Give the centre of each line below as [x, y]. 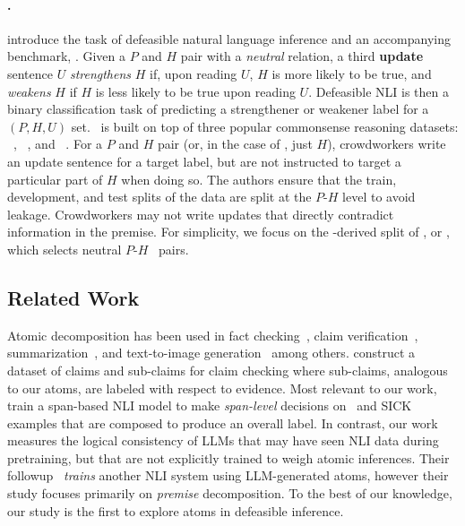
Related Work [73, 297]
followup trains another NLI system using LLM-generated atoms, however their [228, 475]
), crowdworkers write [387, 144]
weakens [29, 91]
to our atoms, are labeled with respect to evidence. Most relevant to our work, [222, 388]
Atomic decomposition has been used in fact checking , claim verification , [213, 335]
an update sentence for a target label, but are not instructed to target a [204, 161]
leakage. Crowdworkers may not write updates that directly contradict [201, 214]
